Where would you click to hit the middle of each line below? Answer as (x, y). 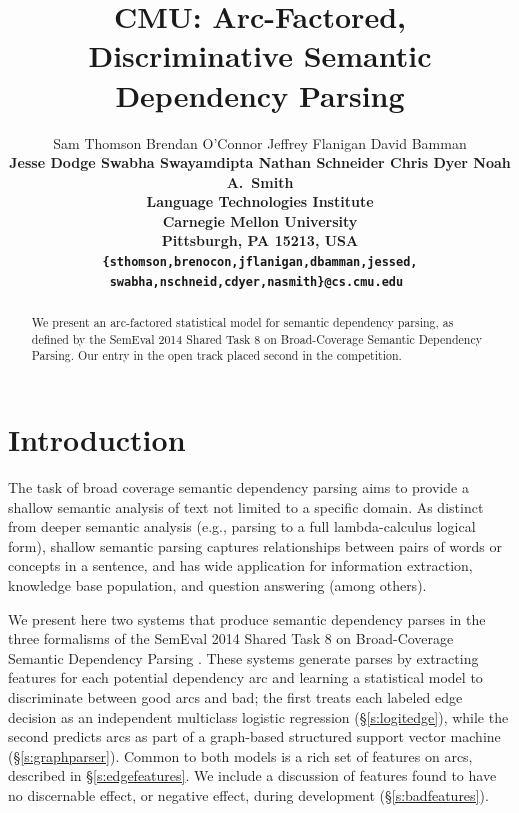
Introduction (97, 439)
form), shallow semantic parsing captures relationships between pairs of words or (255, 545)
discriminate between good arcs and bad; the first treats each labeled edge (235, 697)
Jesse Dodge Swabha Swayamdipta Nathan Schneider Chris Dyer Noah (260, 162)
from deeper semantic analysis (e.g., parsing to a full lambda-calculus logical (242, 526)
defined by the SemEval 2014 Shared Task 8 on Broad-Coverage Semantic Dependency (256, 338)
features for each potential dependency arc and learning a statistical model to (245, 677)
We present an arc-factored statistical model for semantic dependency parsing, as (242, 322)
